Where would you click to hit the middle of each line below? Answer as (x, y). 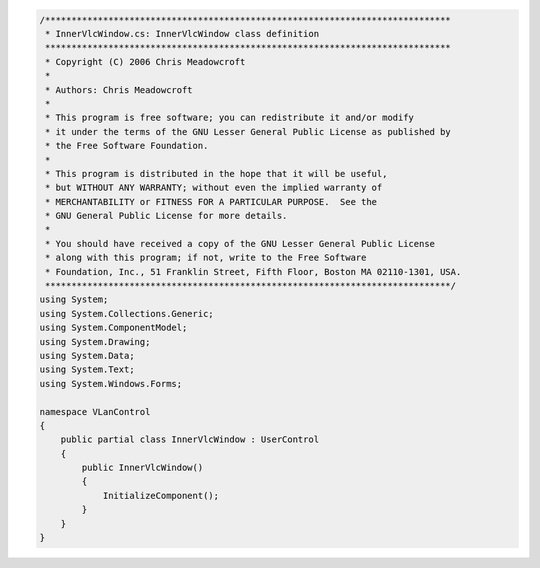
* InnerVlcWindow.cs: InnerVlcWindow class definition (182, 33)
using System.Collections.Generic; (126, 313)
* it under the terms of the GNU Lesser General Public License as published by (248, 131)
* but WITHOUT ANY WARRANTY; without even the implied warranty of (214, 188)
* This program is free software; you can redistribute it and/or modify (230, 118)
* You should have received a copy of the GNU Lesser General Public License (240, 243)
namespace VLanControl (95, 411)
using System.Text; (87, 369)
